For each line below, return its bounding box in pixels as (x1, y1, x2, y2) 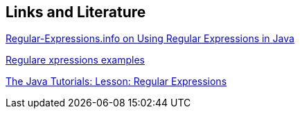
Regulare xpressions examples (6, 54, 145, 66)
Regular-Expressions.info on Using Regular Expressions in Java (6, 32, 294, 45)
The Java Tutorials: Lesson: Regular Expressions (6, 75, 227, 88)
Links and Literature (6, 3, 146, 21)
